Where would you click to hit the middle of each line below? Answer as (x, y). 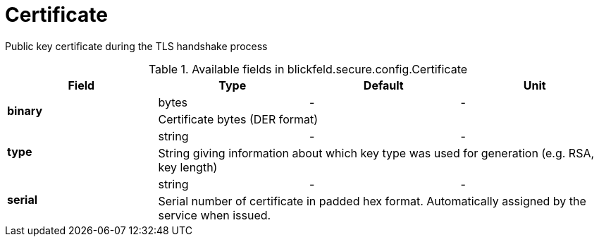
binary (25, 110)
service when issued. (215, 215)
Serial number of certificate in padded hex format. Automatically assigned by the (372, 201)
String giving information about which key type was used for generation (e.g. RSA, (376, 153)
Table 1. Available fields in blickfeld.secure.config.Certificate (308, 69)
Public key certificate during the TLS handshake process (136, 46)
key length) (188, 167)
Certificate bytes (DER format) (238, 119)
